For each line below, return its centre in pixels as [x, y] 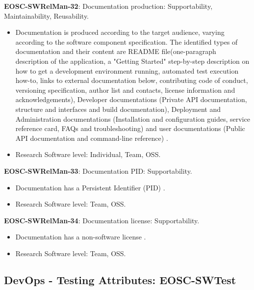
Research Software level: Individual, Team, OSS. [88, 154]
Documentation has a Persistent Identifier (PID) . [90, 187]
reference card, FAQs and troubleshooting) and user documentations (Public [130, 128]
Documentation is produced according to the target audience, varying [120, 32]
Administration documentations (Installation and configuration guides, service [133, 119]
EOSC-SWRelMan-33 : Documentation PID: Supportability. [98, 171]
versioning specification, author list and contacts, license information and [125, 90]
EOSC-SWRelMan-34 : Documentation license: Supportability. [102, 220]
